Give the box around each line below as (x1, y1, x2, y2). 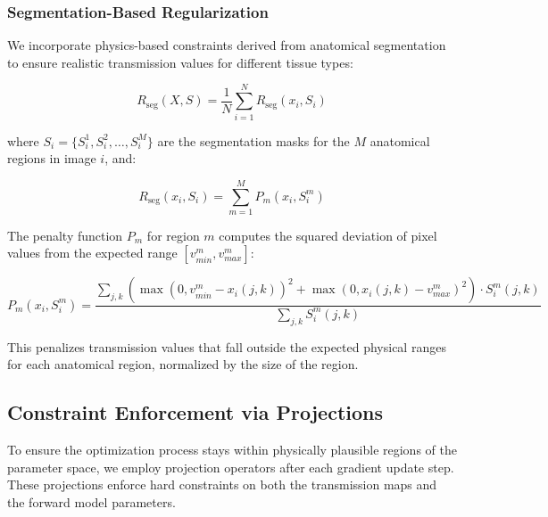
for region (146, 226, 200, 244)
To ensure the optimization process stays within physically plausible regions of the (7, 440, 457, 458)
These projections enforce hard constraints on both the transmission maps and (7, 475, 437, 494)
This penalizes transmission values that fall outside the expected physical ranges (7, 337, 446, 356)
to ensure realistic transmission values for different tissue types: (7, 53, 353, 71)
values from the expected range (7, 243, 178, 262)
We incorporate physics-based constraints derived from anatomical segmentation (7, 36, 446, 54)
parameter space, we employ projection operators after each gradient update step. (7, 457, 454, 476)
